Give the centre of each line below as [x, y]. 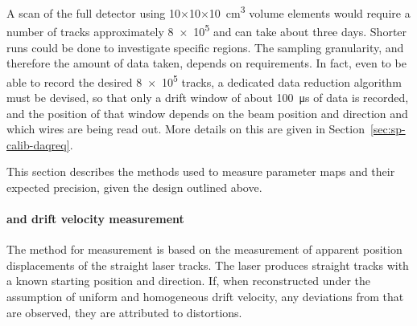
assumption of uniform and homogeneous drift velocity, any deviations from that [205, 297]
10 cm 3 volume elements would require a [310, 12]
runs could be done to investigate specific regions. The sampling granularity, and [205, 47]
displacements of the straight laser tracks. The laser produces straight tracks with [208, 265]
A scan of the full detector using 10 [94, 12]
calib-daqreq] [38, 144]
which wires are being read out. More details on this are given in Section [186, 129]
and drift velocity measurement [95, 219]
